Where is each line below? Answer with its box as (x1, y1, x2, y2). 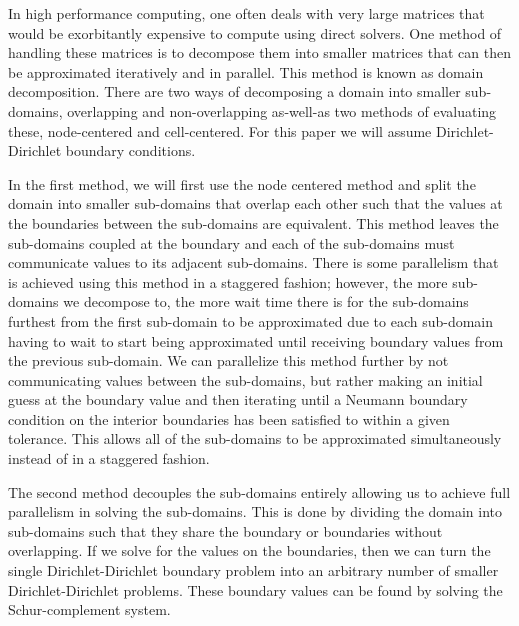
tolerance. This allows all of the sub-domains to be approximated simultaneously (8, 428, 502, 449)
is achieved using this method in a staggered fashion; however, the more (8, 271, 448, 292)
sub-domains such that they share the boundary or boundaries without (8, 520, 443, 541)
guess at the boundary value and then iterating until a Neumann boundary (8, 389, 468, 410)
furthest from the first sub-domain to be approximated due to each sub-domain (8, 310, 494, 331)
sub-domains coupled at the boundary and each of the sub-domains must (8, 232, 455, 253)
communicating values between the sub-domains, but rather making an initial (8, 369, 483, 390)
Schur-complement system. (8, 599, 171, 620)
